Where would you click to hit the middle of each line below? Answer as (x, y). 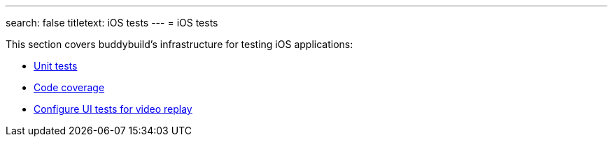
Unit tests (56, 66)
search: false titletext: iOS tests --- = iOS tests (112, 23)
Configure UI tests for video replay (113, 109)
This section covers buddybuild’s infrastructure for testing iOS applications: (179, 44)
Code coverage (69, 87)
